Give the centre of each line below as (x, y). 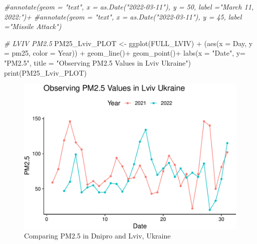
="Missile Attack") (33, 26)
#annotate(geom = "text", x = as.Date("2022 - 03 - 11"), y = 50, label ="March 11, (129, 7)
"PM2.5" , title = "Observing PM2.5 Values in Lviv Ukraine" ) (98, 62)
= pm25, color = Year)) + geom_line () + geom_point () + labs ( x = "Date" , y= (125, 53)
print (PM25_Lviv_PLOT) (45, 72)
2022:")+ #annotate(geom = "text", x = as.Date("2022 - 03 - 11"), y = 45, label (123, 16)
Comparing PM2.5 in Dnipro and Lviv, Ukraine (97, 236)
